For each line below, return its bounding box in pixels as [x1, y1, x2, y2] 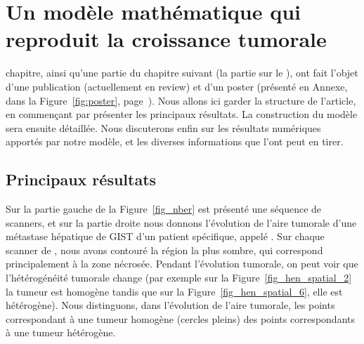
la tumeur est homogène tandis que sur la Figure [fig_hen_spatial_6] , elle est [6, 284, 343, 298]
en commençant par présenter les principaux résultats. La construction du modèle [6, 107, 358, 121]
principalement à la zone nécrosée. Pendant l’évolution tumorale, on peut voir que [6, 256, 358, 271]
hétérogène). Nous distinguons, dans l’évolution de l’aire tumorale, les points [6, 298, 335, 312]
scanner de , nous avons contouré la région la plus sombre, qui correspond [6, 242, 323, 257]
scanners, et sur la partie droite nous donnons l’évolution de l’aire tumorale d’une [6, 215, 357, 230]
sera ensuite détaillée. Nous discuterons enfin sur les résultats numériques [6, 120, 321, 135]
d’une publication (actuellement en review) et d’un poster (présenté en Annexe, [6, 79, 348, 93]
